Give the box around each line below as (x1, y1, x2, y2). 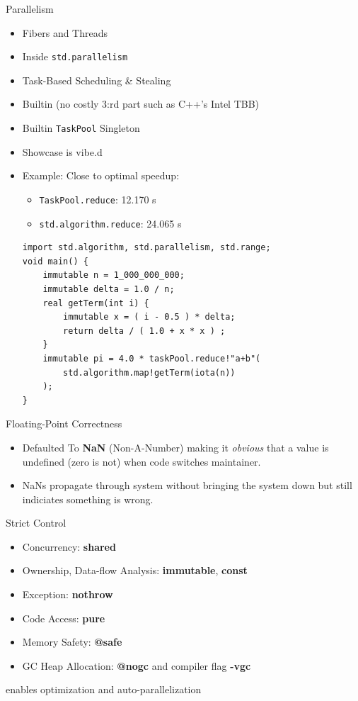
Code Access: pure (22, 610, 105, 625)
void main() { (22, 256, 88, 267)
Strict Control (6, 515, 67, 530)
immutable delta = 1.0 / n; (42, 284, 175, 294)
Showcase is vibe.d (22, 144, 103, 159)
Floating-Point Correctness (6, 416, 122, 431)
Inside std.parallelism (22, 49, 128, 64)
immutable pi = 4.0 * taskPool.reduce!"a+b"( (42, 353, 261, 364)
